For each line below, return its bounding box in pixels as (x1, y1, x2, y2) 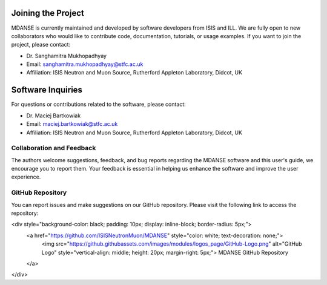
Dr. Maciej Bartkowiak (26, 112, 81, 119)
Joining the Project (11, 8, 84, 18)
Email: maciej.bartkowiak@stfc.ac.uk (26, 120, 118, 128)
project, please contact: (11, 41, 71, 48)
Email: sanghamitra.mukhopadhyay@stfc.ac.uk (26, 61, 144, 68)
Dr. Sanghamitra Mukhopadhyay (26, 52, 107, 59)
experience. (11, 173, 41, 181)
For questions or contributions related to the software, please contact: (11, 100, 186, 108)
